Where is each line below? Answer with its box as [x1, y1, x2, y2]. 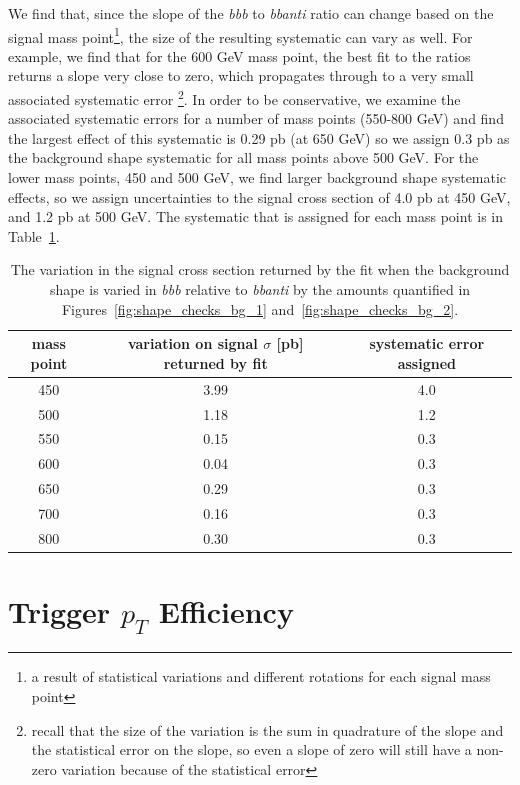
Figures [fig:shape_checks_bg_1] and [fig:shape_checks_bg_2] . [61, 298, 459, 319]
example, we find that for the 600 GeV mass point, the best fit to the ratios [8, 45, 471, 66]
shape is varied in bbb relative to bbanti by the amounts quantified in [49, 279, 471, 300]
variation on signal [127, 333, 258, 354]
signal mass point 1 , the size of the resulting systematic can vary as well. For [8, 23, 473, 47]
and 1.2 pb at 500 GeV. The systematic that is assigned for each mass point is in [8, 206, 503, 227]
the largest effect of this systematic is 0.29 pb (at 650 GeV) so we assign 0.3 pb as [8, 127, 510, 148]
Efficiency [158, 591, 294, 631]
